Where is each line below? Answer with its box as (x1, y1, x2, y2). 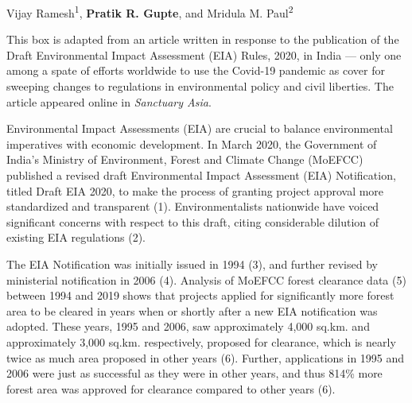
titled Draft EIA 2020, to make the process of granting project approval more (6, 182, 384, 199)
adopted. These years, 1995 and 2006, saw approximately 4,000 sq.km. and (6, 318, 370, 335)
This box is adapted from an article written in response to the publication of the (6, 31, 399, 48)
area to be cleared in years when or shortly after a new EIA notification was (6, 302, 378, 319)
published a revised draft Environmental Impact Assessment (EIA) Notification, (6, 167, 396, 183)
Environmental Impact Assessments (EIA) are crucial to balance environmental (6, 120, 393, 137)
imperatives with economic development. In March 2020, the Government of (6, 135, 377, 152)
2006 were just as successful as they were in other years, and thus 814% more (6, 365, 383, 382)
